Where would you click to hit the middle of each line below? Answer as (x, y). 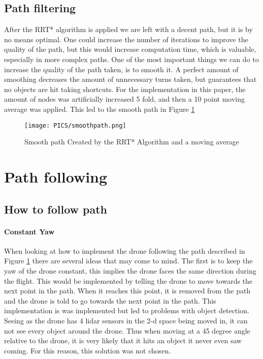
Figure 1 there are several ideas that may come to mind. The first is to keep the (128, 261)
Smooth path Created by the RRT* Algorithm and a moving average (132, 142)
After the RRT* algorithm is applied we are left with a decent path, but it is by (128, 29)
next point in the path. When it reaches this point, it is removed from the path (127, 291)
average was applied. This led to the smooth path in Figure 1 (100, 109)
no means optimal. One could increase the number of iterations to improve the (126, 39)
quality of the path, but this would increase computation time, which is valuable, (130, 49)
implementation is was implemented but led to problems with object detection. (127, 310)
